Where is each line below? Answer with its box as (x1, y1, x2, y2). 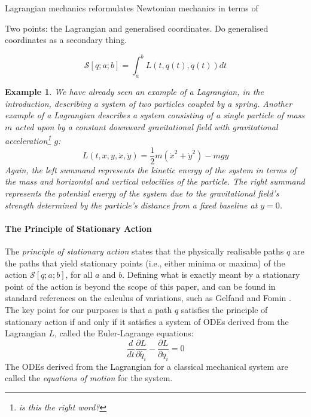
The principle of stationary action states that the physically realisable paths (5, 244, 284, 257)
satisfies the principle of (181, 303, 268, 315)
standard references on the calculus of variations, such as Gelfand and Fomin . (5, 292, 291, 304)
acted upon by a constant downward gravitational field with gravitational (15, 120, 278, 133)
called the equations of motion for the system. (5, 372, 173, 384)
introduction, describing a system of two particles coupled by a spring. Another (5, 97, 292, 109)
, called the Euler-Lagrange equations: (54, 327, 194, 339)
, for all (65, 268, 93, 281)
